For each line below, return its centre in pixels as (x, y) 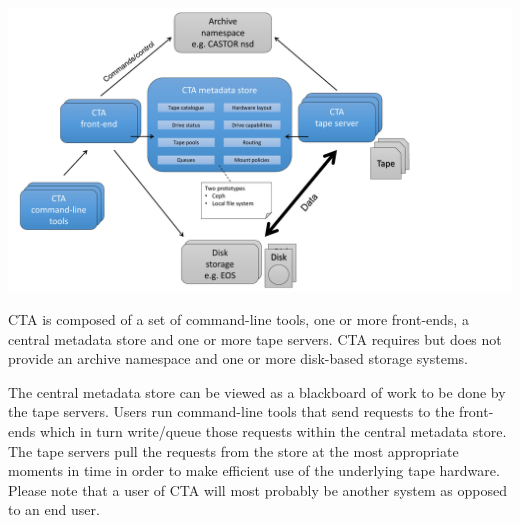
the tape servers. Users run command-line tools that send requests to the (231, 411)
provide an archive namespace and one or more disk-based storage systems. (238, 358)
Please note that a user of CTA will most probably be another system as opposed (257, 489)
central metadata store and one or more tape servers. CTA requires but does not (255, 338)
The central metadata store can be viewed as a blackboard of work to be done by (257, 391)
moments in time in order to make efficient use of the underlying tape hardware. (254, 470)
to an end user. (54, 509)
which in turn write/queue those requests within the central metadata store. (273, 431)
